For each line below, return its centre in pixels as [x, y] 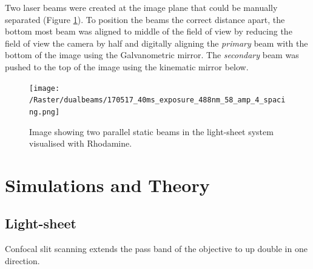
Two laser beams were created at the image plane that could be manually [141, 7]
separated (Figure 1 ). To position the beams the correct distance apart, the [145, 19]
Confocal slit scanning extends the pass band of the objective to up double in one [156, 249]
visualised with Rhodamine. [81, 143]
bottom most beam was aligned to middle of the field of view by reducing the [149, 31]
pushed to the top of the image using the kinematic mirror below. [127, 66]
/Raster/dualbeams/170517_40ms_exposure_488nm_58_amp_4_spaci [157, 100]
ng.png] [45, 112]
